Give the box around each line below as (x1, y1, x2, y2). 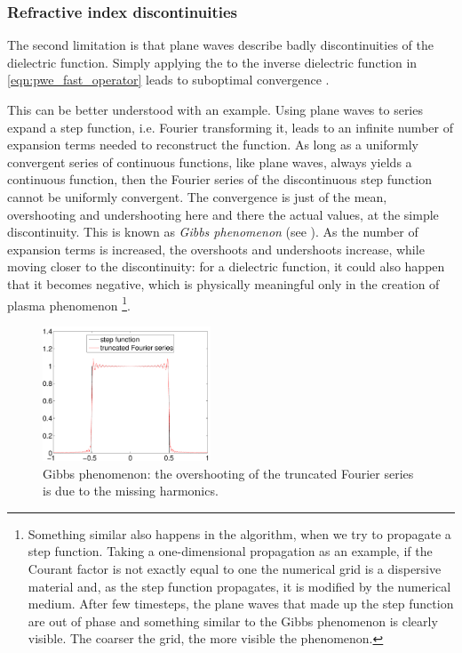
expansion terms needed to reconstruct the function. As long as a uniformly (7, 135, 418, 154)
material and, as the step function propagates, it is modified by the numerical (28, 576, 451, 595)
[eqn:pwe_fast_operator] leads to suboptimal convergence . (7, 70, 330, 89)
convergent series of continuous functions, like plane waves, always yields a (7, 152, 412, 171)
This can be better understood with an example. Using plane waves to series (7, 101, 423, 118)
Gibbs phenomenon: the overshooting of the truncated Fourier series (43, 464, 414, 482)
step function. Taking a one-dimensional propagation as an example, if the (28, 542, 433, 560)
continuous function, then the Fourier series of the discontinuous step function (7, 170, 432, 189)
